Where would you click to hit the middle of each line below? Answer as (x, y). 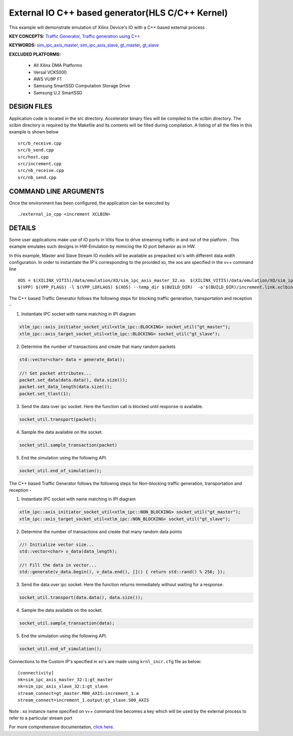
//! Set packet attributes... (55, 373)
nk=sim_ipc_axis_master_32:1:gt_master (65, 680)
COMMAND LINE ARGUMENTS (57, 191)
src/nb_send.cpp (37, 177)
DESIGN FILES (31, 107)
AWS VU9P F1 (48, 79)
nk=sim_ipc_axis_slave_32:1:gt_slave (63, 686)
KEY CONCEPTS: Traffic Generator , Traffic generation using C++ (74, 36)
